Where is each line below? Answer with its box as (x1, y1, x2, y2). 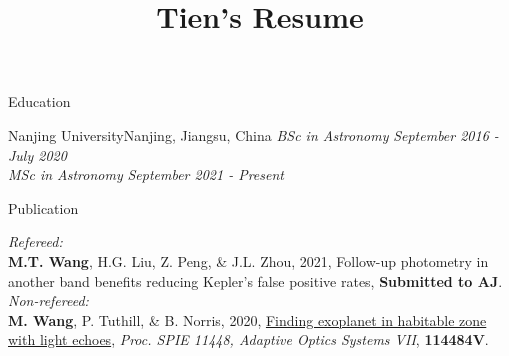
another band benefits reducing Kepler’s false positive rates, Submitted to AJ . (8, 270, 503, 291)
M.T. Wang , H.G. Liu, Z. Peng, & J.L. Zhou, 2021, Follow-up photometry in (8, 250, 489, 271)
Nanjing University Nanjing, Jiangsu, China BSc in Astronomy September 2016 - (8, 124, 499, 145)
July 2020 (8, 144, 67, 165)
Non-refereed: (8, 290, 89, 311)
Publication (8, 197, 79, 218)
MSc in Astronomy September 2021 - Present (8, 164, 284, 185)
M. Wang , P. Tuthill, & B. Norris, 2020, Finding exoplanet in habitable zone (8, 309, 487, 330)
